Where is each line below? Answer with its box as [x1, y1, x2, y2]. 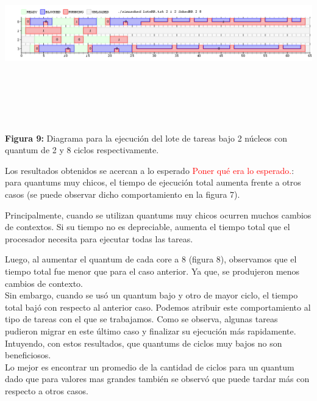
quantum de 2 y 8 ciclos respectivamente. [5, 143, 159, 156]
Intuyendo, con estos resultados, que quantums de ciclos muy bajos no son [5, 336, 282, 349]
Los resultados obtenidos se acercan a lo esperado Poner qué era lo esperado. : [5, 164, 294, 176]
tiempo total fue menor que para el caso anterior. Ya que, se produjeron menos [5, 264, 300, 277]
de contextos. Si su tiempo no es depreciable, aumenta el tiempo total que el [5, 220, 290, 233]
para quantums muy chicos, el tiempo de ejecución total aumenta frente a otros [5, 176, 301, 189]
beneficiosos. [5, 349, 51, 361]
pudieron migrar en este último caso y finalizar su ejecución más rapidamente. [5, 324, 296, 337]
